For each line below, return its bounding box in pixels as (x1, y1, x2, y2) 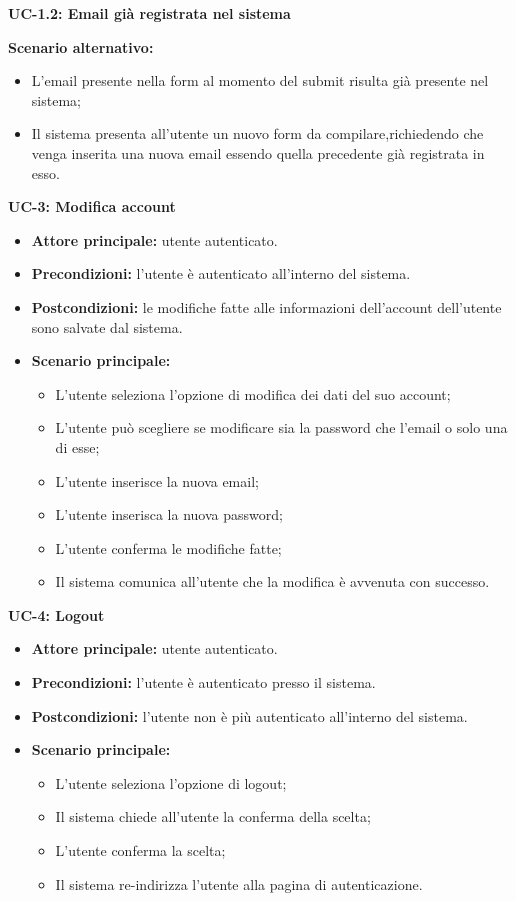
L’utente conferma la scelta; (55, 840, 226, 861)
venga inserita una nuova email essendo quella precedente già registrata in (31, 142, 485, 163)
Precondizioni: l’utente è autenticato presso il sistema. (31, 672, 376, 693)
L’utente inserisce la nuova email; (55, 470, 259, 491)
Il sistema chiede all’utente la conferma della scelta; (55, 806, 371, 827)
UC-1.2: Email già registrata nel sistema (8, 3, 291, 23)
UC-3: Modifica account (8, 196, 176, 217)
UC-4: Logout (8, 604, 105, 625)
